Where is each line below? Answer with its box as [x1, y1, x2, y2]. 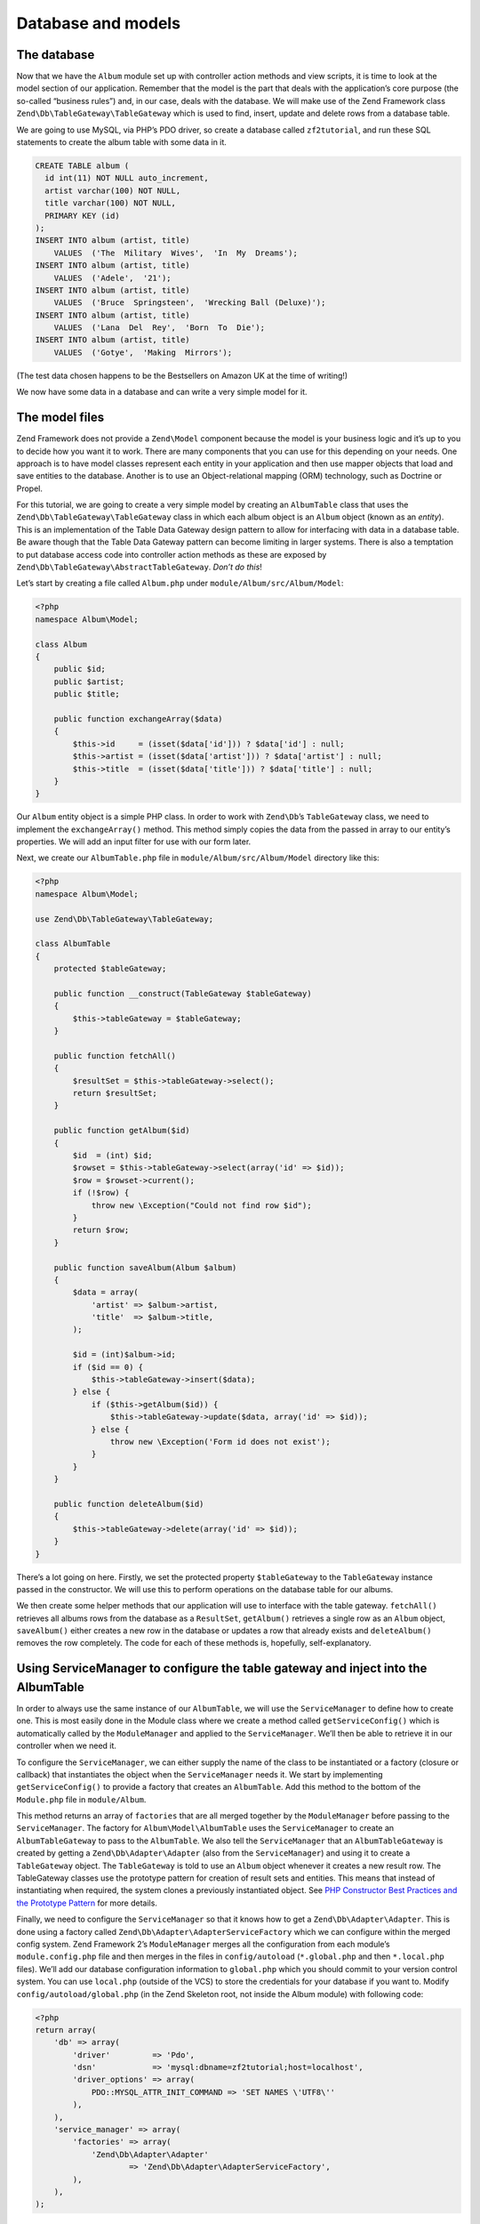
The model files [16, 410, 105, 425]
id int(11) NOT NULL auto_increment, [44, 173, 209, 183]
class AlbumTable [35, 939, 111, 949]
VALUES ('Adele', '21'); [53, 272, 172, 283]
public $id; [53, 664, 107, 674]
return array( [35, 2025, 97, 2035]
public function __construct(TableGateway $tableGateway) [53, 988, 312, 998]
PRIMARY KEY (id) [44, 210, 120, 221]
